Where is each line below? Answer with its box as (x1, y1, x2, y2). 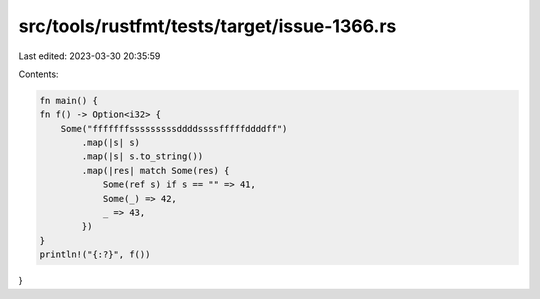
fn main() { (39, 95, 99, 106)
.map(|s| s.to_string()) (81, 151, 204, 162)
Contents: (18, 68, 59, 80)
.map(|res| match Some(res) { (81, 165, 230, 176)
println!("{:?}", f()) (39, 249, 151, 260)
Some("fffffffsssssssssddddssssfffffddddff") (60, 123, 288, 134)
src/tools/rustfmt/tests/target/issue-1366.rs (18, 15, 397, 37)
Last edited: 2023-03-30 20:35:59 (18, 50, 161, 62)
